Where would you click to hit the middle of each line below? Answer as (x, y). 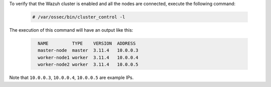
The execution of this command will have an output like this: (71, 30)
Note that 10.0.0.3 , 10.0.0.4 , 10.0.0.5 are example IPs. (72, 77)
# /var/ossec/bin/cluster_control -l (79, 17)
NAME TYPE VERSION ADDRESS (87, 43)
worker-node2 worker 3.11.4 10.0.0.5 (88, 65)
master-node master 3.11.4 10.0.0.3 (88, 51)
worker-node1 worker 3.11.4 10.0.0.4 (88, 57)
